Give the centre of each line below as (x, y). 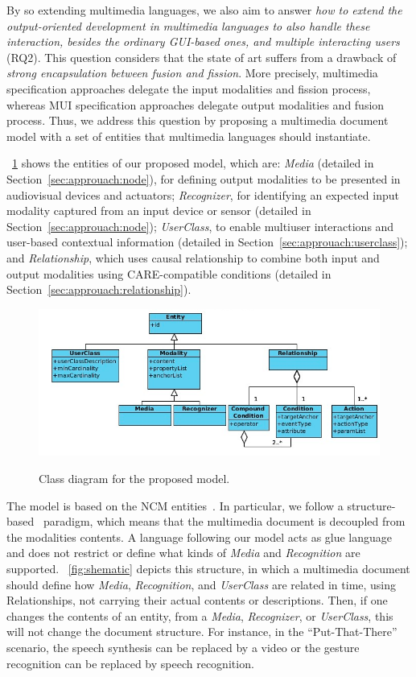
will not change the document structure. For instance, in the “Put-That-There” (202, 632)
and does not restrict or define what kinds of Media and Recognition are (183, 553)
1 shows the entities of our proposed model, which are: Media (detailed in (193, 163)
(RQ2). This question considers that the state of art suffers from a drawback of (202, 57)
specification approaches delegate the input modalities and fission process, (189, 88)
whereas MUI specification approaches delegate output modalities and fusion (196, 104)
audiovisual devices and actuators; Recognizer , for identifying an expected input (203, 194)
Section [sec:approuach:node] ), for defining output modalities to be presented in (204, 178)
